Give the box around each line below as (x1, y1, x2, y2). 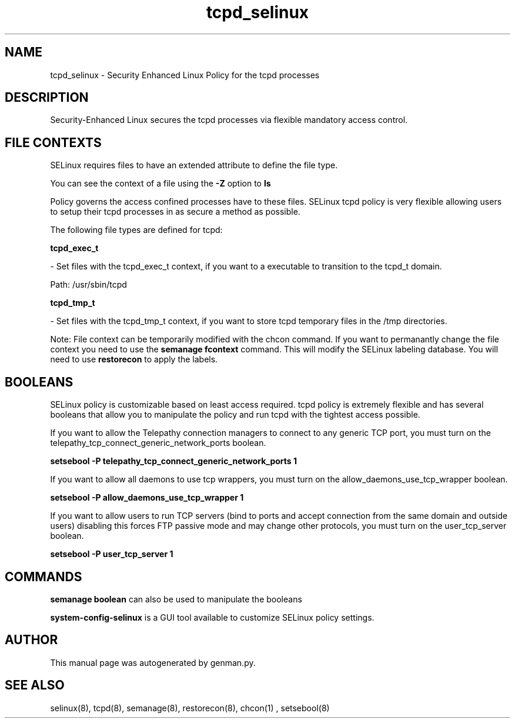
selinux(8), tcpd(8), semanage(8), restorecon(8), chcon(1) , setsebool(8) (50, 702, 330, 713)
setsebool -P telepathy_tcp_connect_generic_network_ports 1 (50, 456, 297, 467)
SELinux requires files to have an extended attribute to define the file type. (50, 160, 338, 171)
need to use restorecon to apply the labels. (50, 354, 218, 365)
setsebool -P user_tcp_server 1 (50, 549, 173, 559)
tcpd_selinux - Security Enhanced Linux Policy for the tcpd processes (50, 69, 320, 80)
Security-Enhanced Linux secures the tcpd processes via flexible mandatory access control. (50, 115, 408, 125)
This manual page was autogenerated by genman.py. (50, 657, 256, 668)
